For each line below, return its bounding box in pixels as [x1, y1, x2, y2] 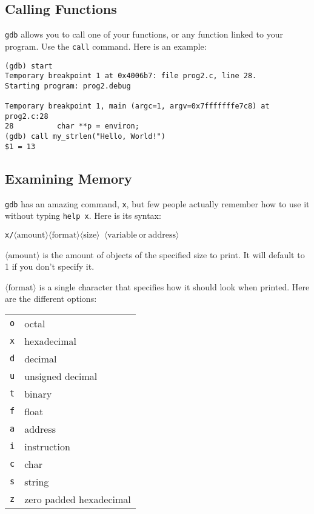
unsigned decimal [24, 369, 98, 383]
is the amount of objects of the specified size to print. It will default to [42, 248, 305, 261]
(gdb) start [5, 61, 53, 70]
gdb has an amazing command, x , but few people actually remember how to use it [5, 197, 310, 210]
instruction [24, 439, 70, 453]
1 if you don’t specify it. [5, 260, 95, 273]
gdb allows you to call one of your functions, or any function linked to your [5, 28, 283, 41]
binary [24, 386, 52, 401]
